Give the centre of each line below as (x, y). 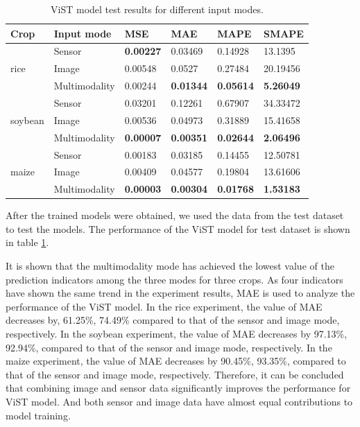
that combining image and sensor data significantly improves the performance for (178, 388)
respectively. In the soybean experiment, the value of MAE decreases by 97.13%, (177, 334)
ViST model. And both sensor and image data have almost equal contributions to (179, 401)
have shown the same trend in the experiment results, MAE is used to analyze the (180, 293)
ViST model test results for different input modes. (157, 9)
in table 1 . (27, 242)
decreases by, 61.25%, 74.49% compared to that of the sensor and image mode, (173, 320)
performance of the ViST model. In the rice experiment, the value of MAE (164, 306)
